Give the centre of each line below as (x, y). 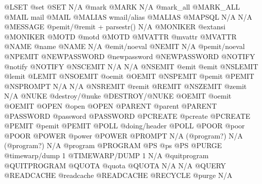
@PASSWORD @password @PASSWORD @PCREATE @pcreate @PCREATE (127, 116)
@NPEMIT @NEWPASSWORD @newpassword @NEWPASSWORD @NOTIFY (130, 56)
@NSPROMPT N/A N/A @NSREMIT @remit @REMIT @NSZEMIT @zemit (125, 86)
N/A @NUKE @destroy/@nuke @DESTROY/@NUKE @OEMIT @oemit (118, 96)
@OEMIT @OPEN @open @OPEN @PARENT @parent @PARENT (111, 105)
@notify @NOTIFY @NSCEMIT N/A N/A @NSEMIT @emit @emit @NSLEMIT (131, 66)
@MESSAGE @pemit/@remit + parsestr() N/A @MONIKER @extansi (115, 27)
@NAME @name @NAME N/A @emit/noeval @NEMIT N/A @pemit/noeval (124, 46)
